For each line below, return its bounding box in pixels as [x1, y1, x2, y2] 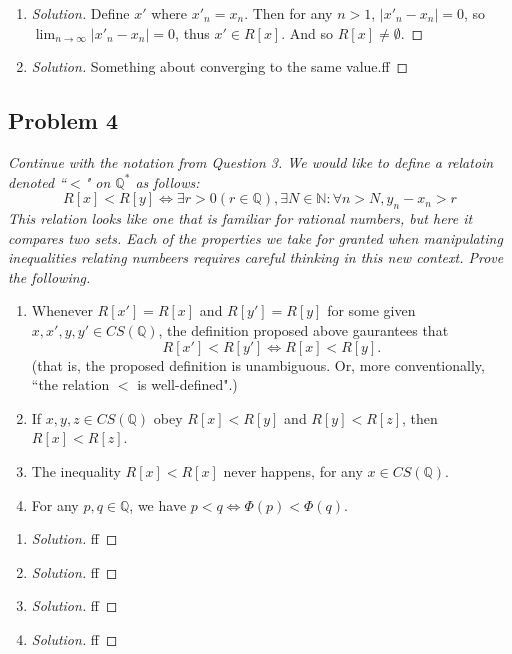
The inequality [31, 460, 121, 481]
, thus [175, 22, 210, 43]
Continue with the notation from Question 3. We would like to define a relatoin [8, 151, 494, 172]
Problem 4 [8, 105, 118, 136]
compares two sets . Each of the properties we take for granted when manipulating [8, 227, 503, 248]
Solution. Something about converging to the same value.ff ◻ [31, 56, 409, 77]
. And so [281, 22, 334, 43]
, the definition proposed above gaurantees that [158, 319, 449, 340]
